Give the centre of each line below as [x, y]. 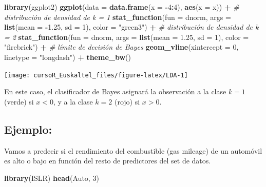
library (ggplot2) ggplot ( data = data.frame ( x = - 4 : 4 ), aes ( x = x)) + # [122, 7]
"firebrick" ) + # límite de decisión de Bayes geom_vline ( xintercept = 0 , [121, 47]
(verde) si [19, 101]
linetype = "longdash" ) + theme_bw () [68, 57]
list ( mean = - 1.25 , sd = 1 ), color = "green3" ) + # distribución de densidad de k [131, 27]
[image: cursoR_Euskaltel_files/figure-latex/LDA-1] [96, 75]
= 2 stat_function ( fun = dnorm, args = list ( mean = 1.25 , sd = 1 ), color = [127, 37]
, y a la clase [73, 101]
